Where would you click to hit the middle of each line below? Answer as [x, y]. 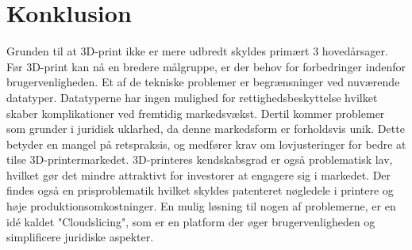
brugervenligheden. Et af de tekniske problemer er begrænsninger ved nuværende [203, 82]
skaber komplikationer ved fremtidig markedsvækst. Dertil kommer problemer [196, 113]
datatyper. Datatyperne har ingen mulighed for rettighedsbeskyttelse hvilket [192, 97]
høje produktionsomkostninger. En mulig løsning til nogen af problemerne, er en [201, 206]
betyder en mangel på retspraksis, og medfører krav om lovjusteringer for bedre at [206, 144]
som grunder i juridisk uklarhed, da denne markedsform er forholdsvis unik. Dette [206, 129]
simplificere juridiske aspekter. [80, 237]
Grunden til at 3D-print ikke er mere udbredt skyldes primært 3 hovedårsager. [197, 51]
